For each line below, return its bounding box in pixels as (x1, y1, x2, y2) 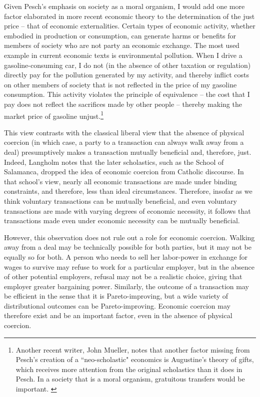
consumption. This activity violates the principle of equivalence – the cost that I (4, 89, 250, 99)
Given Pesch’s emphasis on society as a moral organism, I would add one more (4, 1, 245, 11)
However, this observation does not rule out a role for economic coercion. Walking (4, 232, 255, 242)
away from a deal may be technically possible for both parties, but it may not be (4, 242, 252, 252)
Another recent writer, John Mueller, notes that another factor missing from (15, 344, 250, 355)
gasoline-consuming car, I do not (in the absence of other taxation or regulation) (4, 59, 251, 70)
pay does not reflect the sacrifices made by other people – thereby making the (4, 98, 242, 109)
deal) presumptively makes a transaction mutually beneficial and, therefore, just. (4, 146, 251, 157)
